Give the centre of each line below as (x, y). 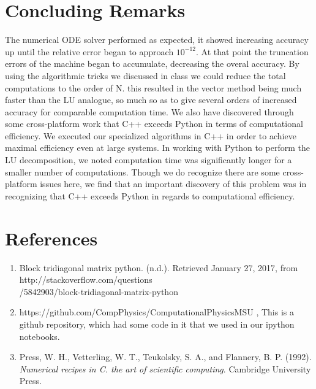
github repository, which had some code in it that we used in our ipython (157, 324)
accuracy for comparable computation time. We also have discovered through (149, 111)
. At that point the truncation (252, 51)
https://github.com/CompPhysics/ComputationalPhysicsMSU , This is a (156, 312)
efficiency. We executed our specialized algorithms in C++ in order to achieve (151, 135)
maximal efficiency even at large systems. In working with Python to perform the (157, 148)
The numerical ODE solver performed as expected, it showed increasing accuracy (157, 40)
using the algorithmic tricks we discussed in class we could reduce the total (145, 75)
